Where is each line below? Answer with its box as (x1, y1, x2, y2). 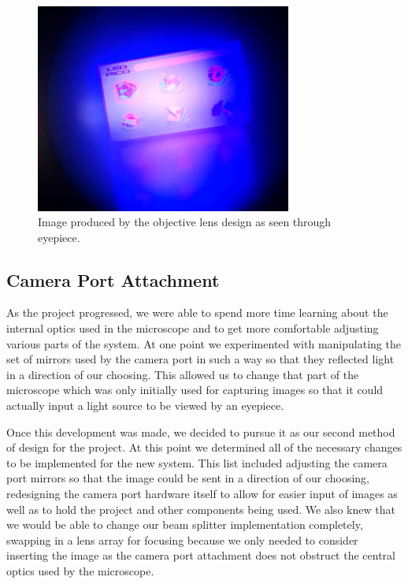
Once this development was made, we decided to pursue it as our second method (6, 423, 395, 440)
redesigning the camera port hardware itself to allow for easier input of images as (6, 485, 398, 502)
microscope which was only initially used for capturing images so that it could (6, 381, 384, 398)
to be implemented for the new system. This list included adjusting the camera (6, 454, 388, 471)
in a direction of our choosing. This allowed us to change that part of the (6, 366, 359, 382)
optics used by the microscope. (6, 562, 154, 578)
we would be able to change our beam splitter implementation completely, (6, 516, 363, 533)
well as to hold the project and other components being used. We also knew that (6, 500, 395, 517)
